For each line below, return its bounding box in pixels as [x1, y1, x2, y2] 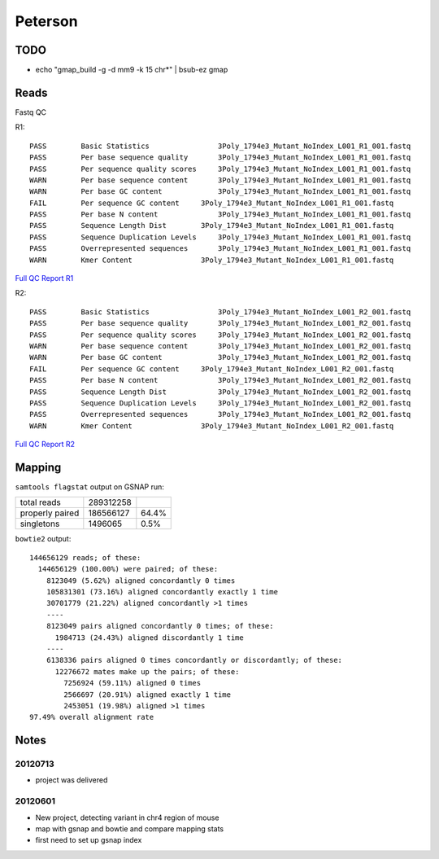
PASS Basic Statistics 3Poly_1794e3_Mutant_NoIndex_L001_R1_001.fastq [29, 141, 411, 151]
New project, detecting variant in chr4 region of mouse [35, 813, 219, 822]
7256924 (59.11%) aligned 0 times [63, 678, 202, 688]
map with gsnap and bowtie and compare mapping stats [35, 823, 224, 834]
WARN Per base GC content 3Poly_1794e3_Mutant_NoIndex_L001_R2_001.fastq [29, 353, 411, 362]
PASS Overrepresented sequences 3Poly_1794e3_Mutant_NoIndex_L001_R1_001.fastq [29, 244, 411, 253]
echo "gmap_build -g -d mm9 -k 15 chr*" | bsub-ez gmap [35, 65, 228, 75]
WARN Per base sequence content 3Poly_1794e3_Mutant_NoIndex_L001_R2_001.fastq [29, 342, 411, 350]
